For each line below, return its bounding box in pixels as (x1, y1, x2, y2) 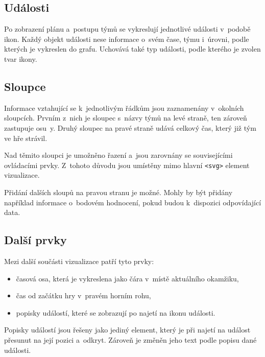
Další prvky (4, 232, 67, 248)
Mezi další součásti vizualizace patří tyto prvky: (4, 255, 154, 266)
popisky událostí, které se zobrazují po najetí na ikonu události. (16, 307, 215, 318)
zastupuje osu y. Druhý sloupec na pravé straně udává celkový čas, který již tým (4, 122, 256, 133)
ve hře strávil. (4, 132, 47, 143)
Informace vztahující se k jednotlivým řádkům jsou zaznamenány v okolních (4, 102, 244, 113)
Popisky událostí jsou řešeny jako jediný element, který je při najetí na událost (4, 324, 251, 335)
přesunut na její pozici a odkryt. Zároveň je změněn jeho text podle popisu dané (4, 334, 257, 345)
